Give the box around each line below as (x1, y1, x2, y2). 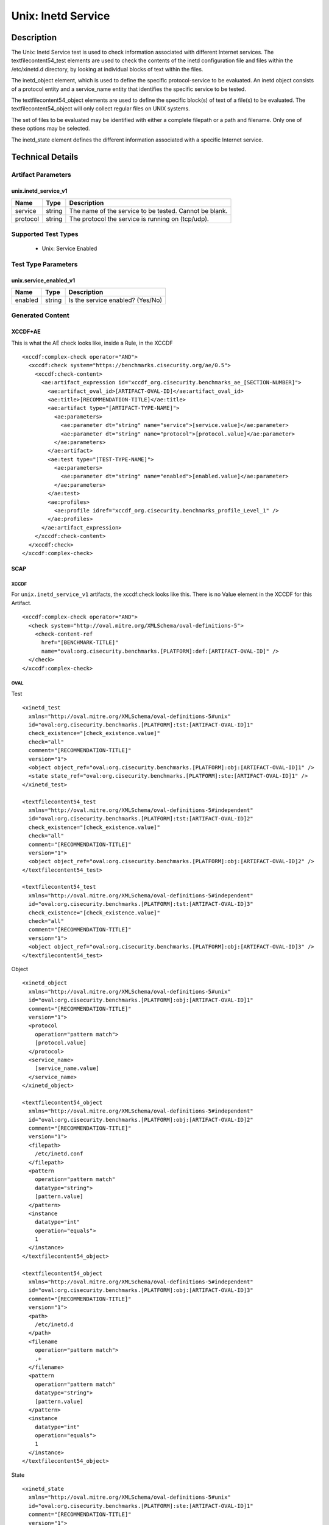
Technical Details (11, 152, 79, 162)
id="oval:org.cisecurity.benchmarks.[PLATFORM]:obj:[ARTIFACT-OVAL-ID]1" (28, 997, 253, 1003)
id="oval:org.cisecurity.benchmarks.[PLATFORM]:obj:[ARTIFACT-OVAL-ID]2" (28, 1116, 253, 1123)
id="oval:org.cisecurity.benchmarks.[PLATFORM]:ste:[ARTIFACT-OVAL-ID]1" (28, 1502, 253, 1509)
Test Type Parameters (11, 260, 78, 268)
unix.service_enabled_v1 (11, 276, 76, 284)
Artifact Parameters (11, 171, 71, 179)
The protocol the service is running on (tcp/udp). (69, 214, 210, 223)
